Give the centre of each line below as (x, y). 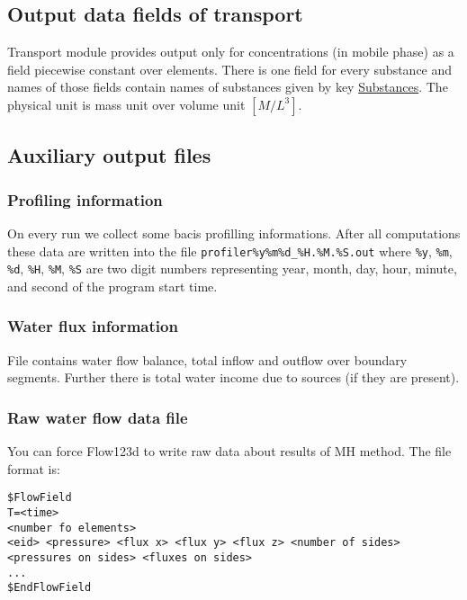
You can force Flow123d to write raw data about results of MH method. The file (229, 451)
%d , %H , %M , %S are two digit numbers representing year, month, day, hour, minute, (232, 269)
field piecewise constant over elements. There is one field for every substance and (230, 69)
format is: (34, 468)
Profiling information (85, 199)
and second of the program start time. (112, 286)
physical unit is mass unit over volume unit (126, 104)
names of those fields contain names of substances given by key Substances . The (228, 87)
